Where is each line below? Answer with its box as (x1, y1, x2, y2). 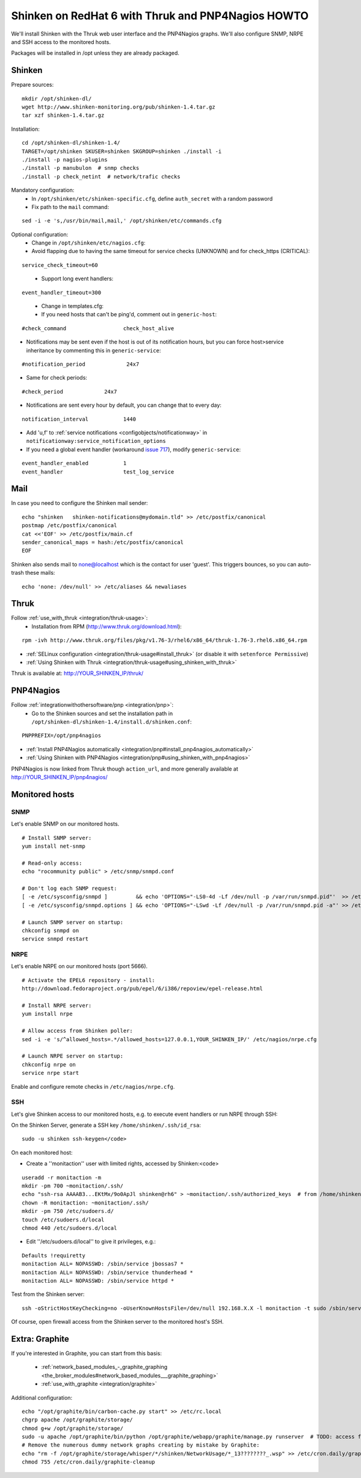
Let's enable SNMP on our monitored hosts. (11, 820, 120, 828)
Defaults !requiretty (22, 1252, 85, 1259)
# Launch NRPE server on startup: (22, 1053, 123, 1060)
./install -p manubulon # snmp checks (22, 164, 140, 172)
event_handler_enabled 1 (22, 460, 127, 467)
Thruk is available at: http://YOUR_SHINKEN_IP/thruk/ (11, 669, 144, 677)
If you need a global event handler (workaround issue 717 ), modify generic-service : (26, 446, 241, 453)
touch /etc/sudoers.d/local (22, 1216, 105, 1223)
